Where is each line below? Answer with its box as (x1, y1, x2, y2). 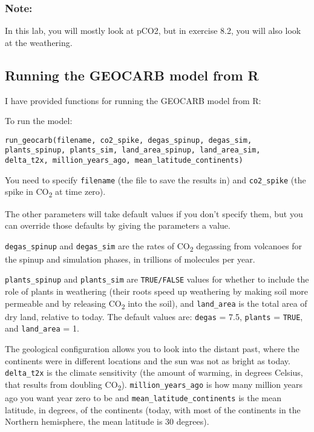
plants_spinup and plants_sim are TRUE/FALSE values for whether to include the (5, 273, 309, 286)
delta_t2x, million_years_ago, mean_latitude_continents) (5, 156, 243, 165)
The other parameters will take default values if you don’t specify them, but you (5, 207, 303, 220)
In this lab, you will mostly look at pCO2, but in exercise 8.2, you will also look (5, 24, 301, 37)
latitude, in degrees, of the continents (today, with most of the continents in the (5, 403, 301, 416)
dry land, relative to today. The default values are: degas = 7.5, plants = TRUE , (5, 310, 303, 322)
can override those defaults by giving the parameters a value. (5, 219, 231, 232)
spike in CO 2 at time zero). (5, 185, 106, 200)
